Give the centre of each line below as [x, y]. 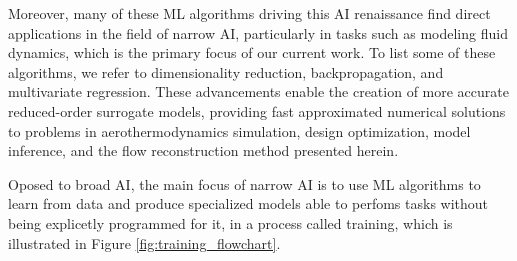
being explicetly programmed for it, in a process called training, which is [230, 222]
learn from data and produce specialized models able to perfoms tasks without [248, 203]
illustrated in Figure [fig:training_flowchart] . [144, 242]
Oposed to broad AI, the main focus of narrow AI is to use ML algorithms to [244, 183]
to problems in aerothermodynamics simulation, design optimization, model [239, 130]
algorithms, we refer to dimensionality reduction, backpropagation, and [226, 71]
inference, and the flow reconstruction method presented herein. [203, 150]
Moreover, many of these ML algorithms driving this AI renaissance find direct [249, 13]
